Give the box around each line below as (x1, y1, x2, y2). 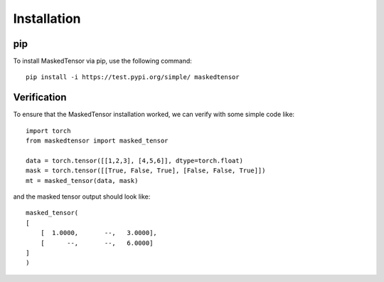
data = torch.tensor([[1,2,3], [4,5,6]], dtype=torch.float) (26, 157, 243, 164)
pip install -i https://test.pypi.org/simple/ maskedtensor (26, 73, 240, 81)
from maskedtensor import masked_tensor (26, 137, 169, 145)
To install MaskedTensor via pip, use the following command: (13, 57, 192, 66)
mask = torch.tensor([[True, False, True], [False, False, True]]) (26, 167, 266, 174)
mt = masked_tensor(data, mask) (26, 177, 139, 184)
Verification (13, 91, 67, 103)
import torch (26, 127, 71, 135)
